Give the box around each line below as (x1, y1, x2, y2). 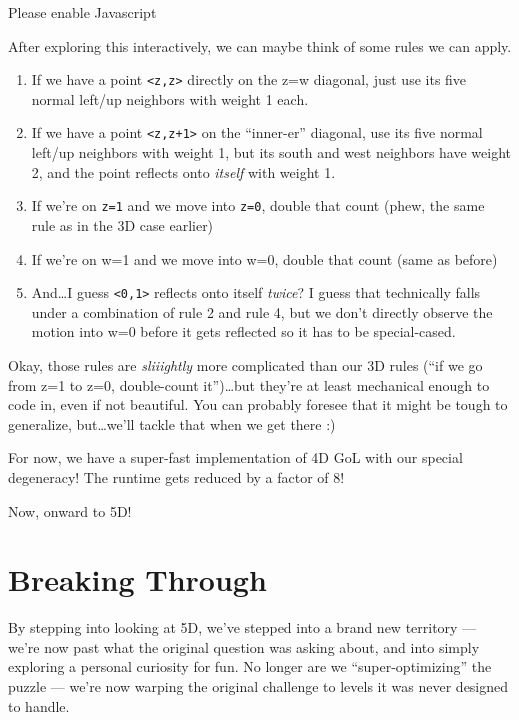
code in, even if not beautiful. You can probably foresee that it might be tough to (8, 394, 508, 415)
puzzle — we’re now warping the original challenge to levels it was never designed (8, 676, 509, 697)
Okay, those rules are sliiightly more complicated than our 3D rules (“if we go (8, 354, 483, 375)
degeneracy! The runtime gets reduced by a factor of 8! (8, 466, 345, 487)
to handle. (8, 695, 70, 716)
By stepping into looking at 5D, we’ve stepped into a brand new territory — (8, 617, 477, 638)
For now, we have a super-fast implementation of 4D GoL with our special (8, 447, 463, 468)
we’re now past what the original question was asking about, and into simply (8, 636, 480, 657)
